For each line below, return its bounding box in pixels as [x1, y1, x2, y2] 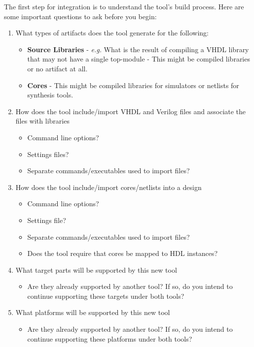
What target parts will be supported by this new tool [15, 264, 177, 275]
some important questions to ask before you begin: [4, 11, 157, 21]
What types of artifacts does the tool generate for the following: [15, 28, 209, 38]
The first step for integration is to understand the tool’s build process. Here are [4, 1, 244, 11]
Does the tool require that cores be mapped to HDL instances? [27, 248, 218, 258]
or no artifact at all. [27, 63, 88, 73]
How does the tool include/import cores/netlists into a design [15, 182, 202, 192]
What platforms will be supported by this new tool [15, 307, 170, 317]
